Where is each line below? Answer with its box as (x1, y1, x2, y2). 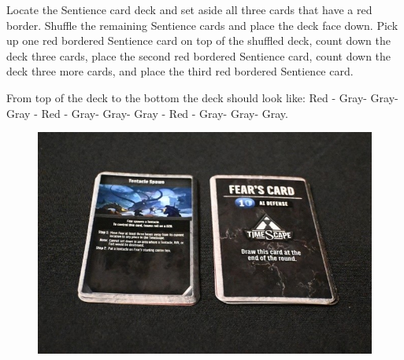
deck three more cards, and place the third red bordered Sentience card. (6, 63, 354, 79)
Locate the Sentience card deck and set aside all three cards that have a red (6, 2, 372, 17)
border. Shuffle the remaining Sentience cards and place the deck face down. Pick (6, 17, 398, 33)
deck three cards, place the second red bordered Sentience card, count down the (6, 47, 391, 64)
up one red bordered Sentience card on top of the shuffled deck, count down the (6, 32, 391, 49)
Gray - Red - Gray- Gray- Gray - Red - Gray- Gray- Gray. (6, 105, 288, 121)
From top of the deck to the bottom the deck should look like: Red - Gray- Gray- (6, 89, 398, 105)
